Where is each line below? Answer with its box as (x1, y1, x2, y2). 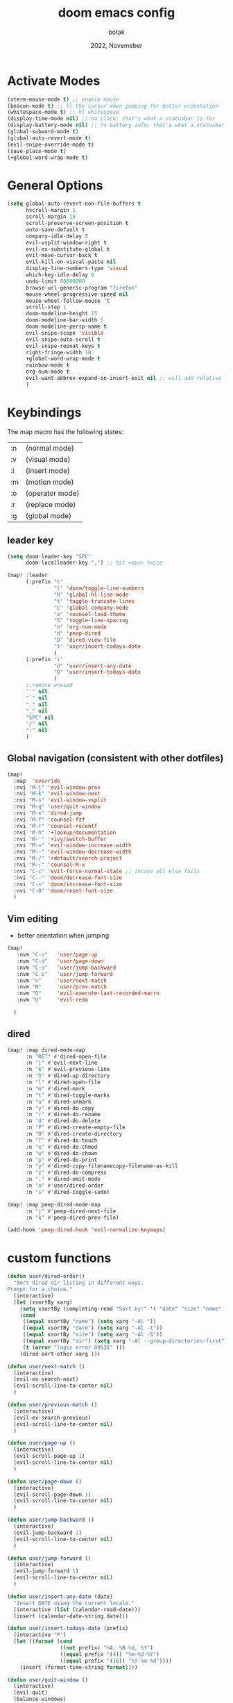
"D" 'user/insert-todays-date (53, 669, 141, 676)
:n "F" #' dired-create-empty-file (25, 1124, 126, 1131)
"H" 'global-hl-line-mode (53, 591, 129, 598)
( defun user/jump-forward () (7, 1554, 92, 1562)
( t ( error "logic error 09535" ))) (22, 1344, 126, 1351)
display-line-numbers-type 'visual (25, 265, 129, 272)
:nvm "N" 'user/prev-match (16, 983, 107, 990)
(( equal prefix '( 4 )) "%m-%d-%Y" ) (60, 1651, 159, 1658)
